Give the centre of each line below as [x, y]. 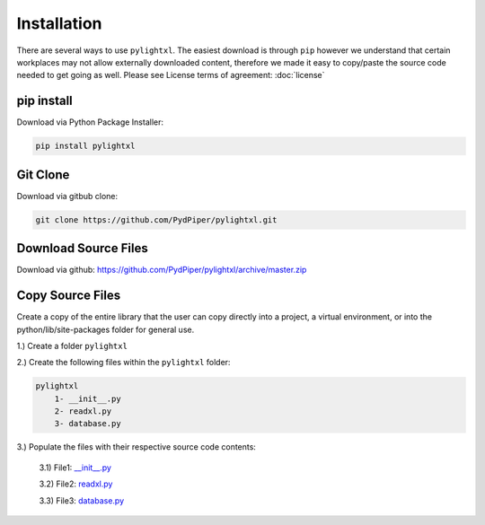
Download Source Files [82, 248]
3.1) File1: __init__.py [75, 468]
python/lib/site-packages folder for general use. [106, 329]
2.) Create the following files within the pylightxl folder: [123, 363]
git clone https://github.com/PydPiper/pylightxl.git [156, 219]
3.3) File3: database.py [82, 500]
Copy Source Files [69, 296]
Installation [59, 23]
